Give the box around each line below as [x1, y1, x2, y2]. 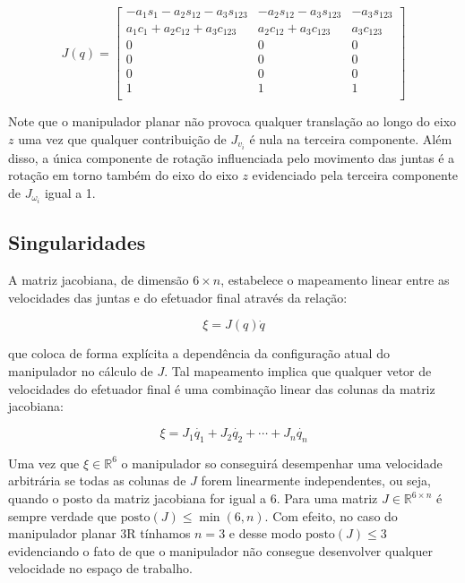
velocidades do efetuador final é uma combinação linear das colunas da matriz [8, 379, 435, 398]
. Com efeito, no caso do [264, 506, 398, 525]
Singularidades [8, 228, 146, 256]
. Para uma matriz [276, 489, 378, 508]
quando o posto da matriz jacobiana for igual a [8, 489, 266, 508]
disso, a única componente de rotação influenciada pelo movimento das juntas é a [8, 148, 455, 167]
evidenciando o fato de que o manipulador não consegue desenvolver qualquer [8, 541, 433, 560]
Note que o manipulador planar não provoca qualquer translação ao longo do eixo [8, 112, 457, 131]
